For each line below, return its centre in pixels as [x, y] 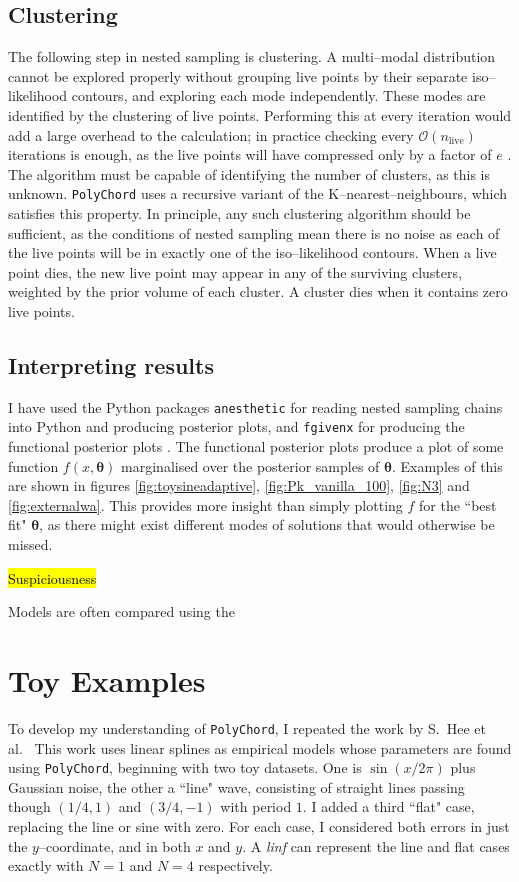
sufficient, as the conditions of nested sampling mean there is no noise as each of [254, 232]
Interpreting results [111, 364]
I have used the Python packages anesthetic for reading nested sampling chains [255, 406]
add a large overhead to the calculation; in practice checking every [211, 134]
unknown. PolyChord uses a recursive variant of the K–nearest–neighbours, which [258, 193]
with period [256, 806]
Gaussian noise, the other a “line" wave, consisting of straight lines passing [236, 786]
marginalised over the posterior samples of [250, 465]
